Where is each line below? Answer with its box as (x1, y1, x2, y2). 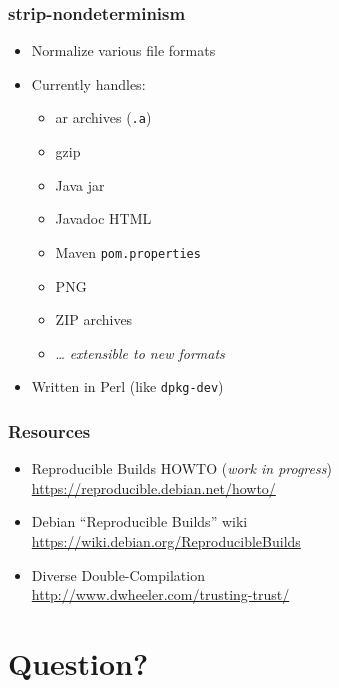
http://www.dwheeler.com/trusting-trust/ (31, 584, 290, 605)
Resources (8, 418, 91, 443)
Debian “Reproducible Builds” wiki (31, 511, 248, 532)
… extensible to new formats (55, 342, 225, 363)
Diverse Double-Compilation (31, 564, 205, 585)
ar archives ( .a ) (55, 107, 152, 128)
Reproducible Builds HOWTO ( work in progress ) (31, 458, 332, 479)
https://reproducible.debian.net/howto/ (31, 477, 276, 498)
